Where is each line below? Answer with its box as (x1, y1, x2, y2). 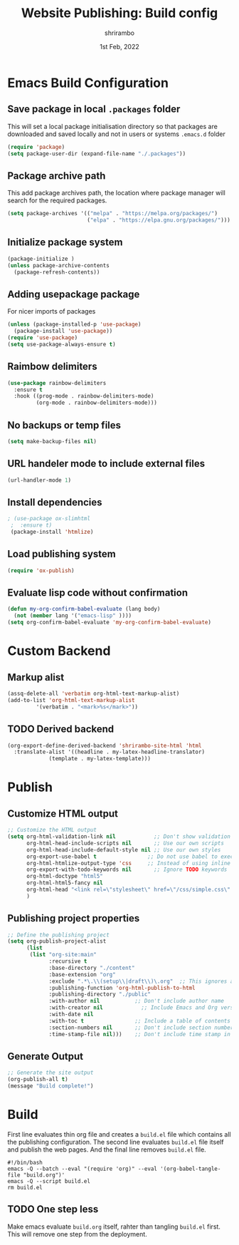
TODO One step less (7, 1203, 99, 1216)
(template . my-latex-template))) (48, 755, 152, 763)
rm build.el (7, 1184, 43, 1191)
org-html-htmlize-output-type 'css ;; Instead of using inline (26, 859, 231, 867)
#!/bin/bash (7, 1159, 43, 1166)
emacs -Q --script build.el (7, 1177, 91, 1184)
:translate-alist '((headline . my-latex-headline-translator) (14, 748, 205, 756)
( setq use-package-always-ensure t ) (7, 341, 116, 348)
